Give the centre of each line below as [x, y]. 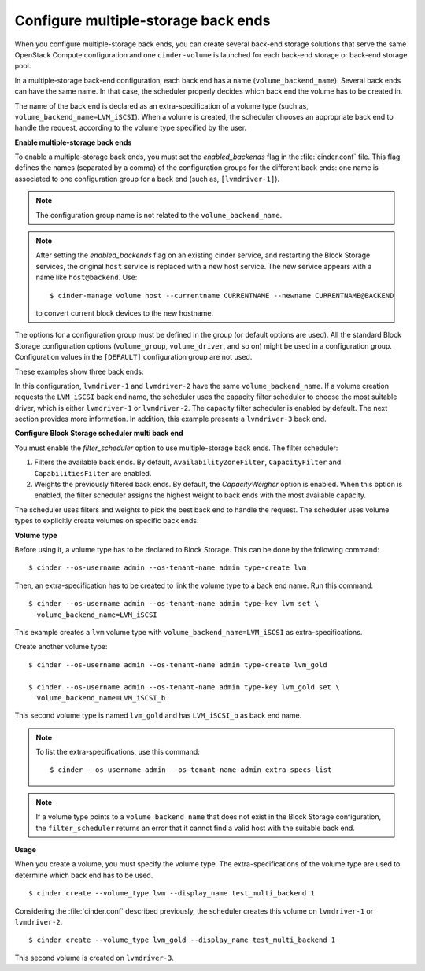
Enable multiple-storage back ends [73, 142]
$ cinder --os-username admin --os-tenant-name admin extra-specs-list [191, 770]
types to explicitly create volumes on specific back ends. [107, 521]
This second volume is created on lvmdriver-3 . [94, 958]
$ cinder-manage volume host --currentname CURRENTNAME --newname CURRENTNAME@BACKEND [222, 295]
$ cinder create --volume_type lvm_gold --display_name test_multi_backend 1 [182, 940]
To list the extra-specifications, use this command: [118, 752]
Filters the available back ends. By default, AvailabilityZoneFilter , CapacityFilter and [188, 462]
